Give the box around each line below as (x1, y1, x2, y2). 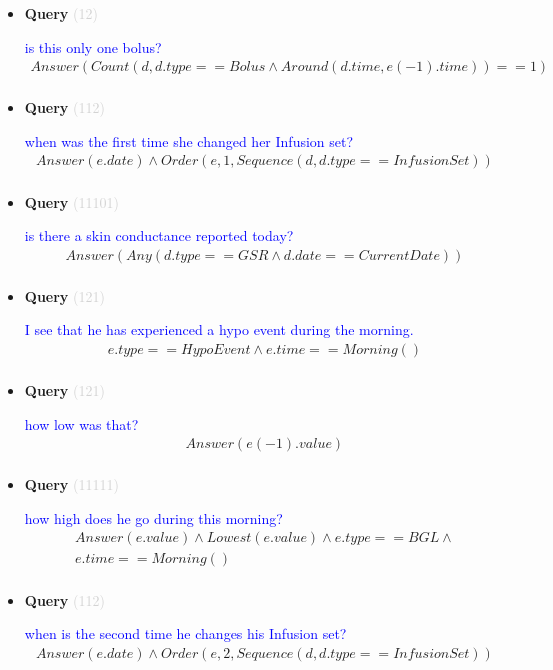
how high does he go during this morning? (24, 507, 283, 528)
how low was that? (24, 413, 139, 434)
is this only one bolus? (24, 36, 162, 57)
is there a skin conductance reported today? (24, 225, 294, 246)
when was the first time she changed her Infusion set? (24, 130, 354, 151)
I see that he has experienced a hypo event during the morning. (24, 319, 414, 340)
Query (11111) (24, 474, 119, 495)
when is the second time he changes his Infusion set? (24, 623, 347, 644)
